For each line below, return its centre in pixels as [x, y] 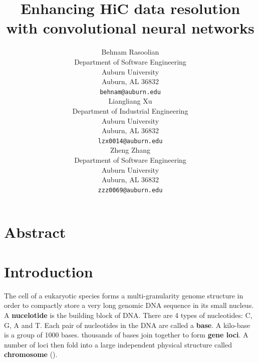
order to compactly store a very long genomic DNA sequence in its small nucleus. [129, 305]
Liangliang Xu [130, 101]
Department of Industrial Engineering [130, 110]
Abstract [35, 232]
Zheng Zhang [130, 150]
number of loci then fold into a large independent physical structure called [118, 344]
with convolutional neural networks [130, 28]
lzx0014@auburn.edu [130, 141]
